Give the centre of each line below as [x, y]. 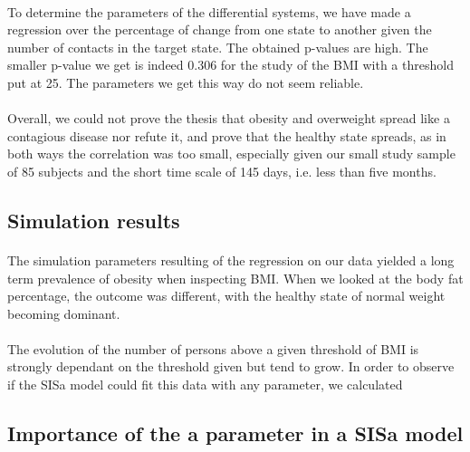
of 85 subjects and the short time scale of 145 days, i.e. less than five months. [222, 171]
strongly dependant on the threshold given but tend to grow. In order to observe [231, 366]
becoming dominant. [64, 313]
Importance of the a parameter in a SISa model [235, 433]
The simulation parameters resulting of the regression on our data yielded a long [231, 260]
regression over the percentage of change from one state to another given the [220, 29]
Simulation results [94, 220]
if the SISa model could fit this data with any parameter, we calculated [205, 385]
